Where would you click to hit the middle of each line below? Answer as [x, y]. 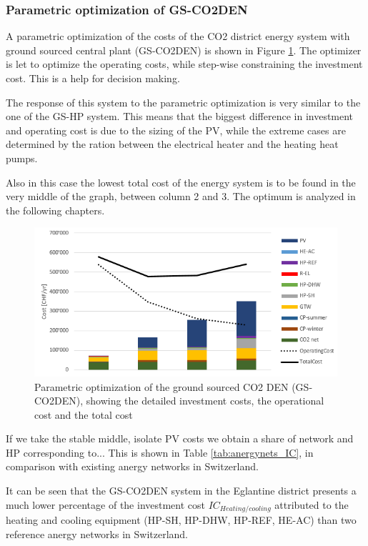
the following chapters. [55, 210]
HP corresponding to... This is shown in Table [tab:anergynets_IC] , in [160, 452]
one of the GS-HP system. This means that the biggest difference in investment [180, 116]
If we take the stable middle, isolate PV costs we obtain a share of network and [180, 438]
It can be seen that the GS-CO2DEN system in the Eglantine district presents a [181, 491]
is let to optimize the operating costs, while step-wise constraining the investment [184, 64]
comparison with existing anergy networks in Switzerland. [132, 466]
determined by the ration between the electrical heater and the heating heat [172, 144]
